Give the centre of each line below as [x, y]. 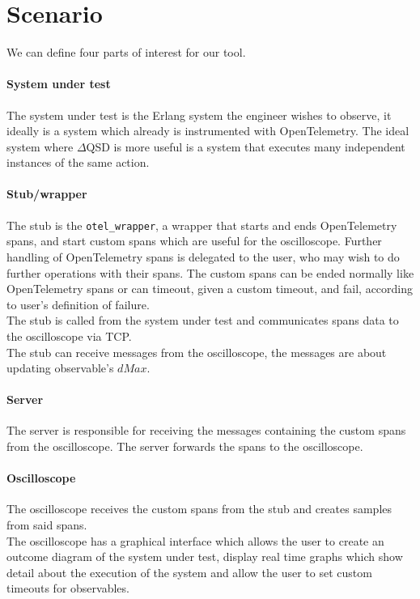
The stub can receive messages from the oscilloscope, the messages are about [197, 352]
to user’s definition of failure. [78, 304]
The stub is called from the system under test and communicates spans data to [203, 320]
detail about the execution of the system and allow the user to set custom [189, 572]
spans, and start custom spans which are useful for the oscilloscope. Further [194, 241]
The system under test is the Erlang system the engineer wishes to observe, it [199, 115]
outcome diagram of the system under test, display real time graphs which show [205, 557]
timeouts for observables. [68, 588]
